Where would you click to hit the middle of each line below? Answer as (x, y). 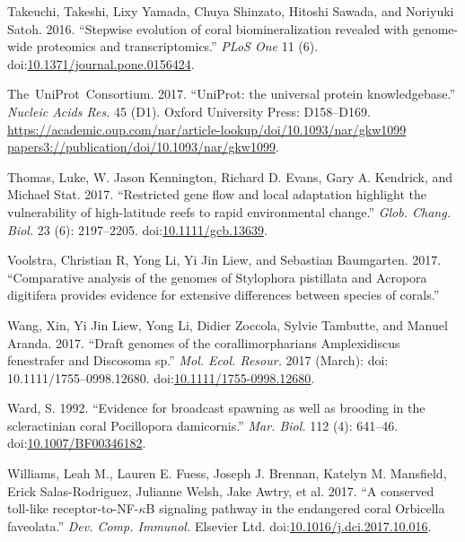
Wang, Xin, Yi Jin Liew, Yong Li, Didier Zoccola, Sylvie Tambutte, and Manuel (228, 324)
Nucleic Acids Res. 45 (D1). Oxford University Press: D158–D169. (189, 111)
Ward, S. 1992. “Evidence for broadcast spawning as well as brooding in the (216, 408)
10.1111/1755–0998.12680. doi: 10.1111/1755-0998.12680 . (161, 377)
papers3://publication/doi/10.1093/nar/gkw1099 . (143, 147)
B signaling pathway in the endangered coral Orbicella (295, 508)
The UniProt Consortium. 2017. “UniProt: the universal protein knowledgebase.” (232, 94)
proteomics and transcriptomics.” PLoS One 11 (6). (177, 46)
